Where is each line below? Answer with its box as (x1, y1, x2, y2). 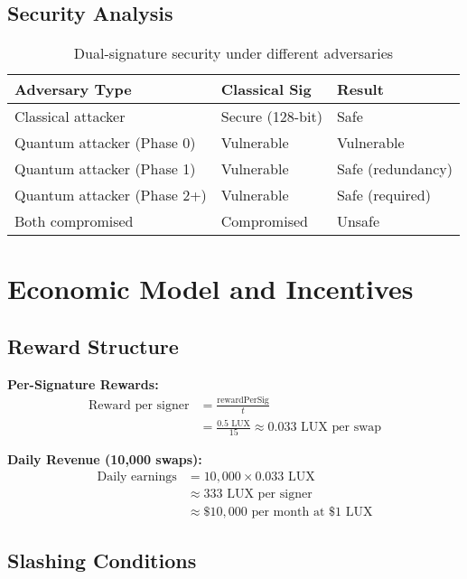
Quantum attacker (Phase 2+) (14, 184, 207, 206)
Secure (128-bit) (220, 106, 322, 127)
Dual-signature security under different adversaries (73, 42, 394, 64)
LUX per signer (227, 488, 313, 501)
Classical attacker (14, 106, 126, 127)
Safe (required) (336, 184, 431, 206)
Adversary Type (14, 79, 132, 100)
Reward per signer (88, 398, 190, 412)
